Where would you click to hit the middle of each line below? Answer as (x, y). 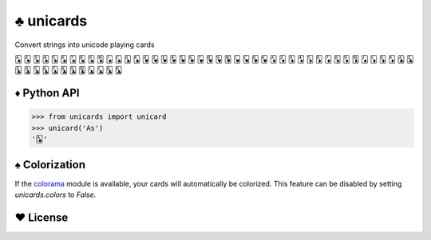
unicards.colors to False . (55, 195)
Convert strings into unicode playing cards (85, 45)
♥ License (42, 217)
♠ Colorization (50, 165)
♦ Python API (47, 93)
